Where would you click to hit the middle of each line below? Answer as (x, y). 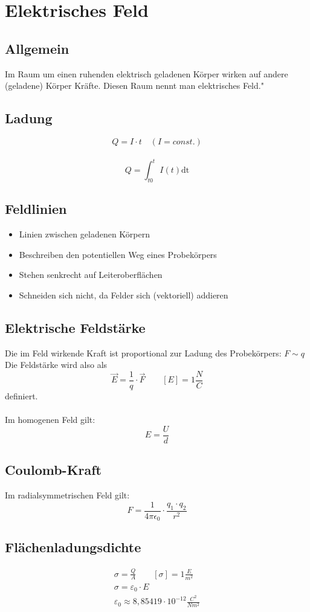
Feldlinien (36, 209)
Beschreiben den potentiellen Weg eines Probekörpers (118, 254)
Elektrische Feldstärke (75, 327)
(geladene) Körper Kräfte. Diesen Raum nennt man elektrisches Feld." (134, 85)
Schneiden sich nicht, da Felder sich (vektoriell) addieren (124, 295)
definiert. (21, 395)
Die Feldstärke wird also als (56, 365)
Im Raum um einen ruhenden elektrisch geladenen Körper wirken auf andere (147, 73)
